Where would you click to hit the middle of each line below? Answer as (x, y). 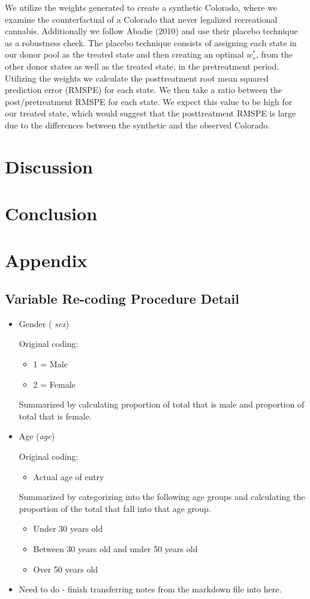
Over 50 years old (66, 569)
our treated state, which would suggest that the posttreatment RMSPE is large (151, 113)
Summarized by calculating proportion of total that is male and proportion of (162, 404)
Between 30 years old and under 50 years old (115, 548)
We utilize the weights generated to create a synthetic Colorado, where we (141, 7)
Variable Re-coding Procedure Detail (122, 299)
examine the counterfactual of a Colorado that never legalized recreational (141, 19)
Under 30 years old (68, 528)
